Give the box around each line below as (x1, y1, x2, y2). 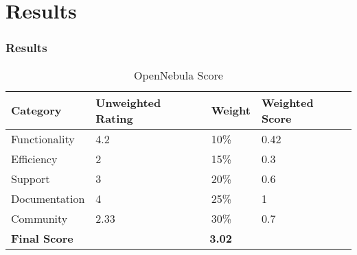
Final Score (11, 230, 73, 246)
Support (11, 170, 50, 186)
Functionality (11, 130, 75, 147)
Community (11, 210, 68, 226)
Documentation (11, 190, 85, 206)
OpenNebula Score (134, 66, 223, 83)
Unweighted (95, 94, 161, 110)
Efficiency (11, 150, 58, 167)
